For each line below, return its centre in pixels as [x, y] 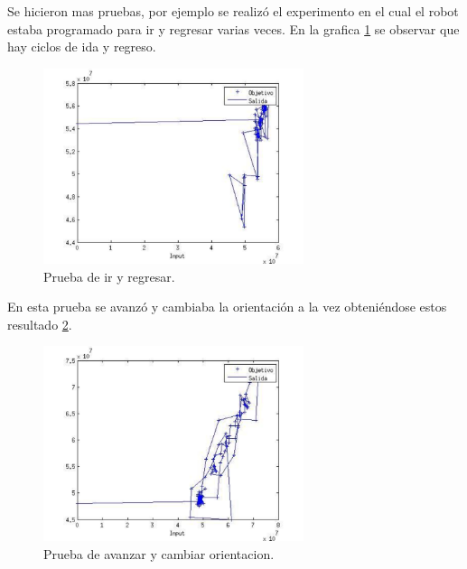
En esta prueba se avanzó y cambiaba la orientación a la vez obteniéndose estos [227, 307]
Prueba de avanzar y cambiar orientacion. [159, 554]
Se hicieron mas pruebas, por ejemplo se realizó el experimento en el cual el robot [233, 11]
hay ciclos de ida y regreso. [82, 47]
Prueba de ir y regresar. [109, 276]
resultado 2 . [40, 324]
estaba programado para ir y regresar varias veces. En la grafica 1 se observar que [233, 28]
